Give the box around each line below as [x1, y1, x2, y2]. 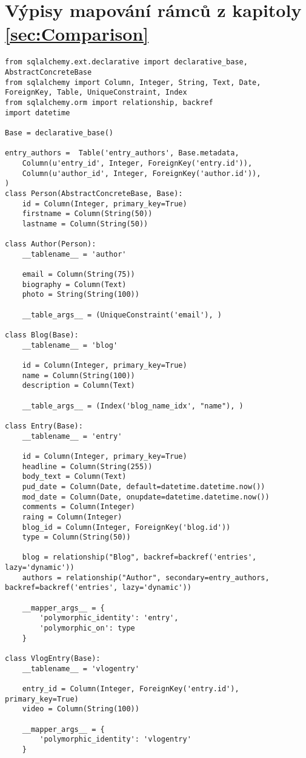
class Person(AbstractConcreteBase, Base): [5, 189, 183, 198]
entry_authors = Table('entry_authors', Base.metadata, [5, 149, 239, 158]
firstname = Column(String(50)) [22, 209, 153, 218]
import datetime [5, 108, 70, 117]
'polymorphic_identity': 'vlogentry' [39, 735, 191, 744]
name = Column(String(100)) [22, 371, 135, 380]
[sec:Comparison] [5, 21, 149, 46]
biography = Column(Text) [22, 280, 127, 289]
